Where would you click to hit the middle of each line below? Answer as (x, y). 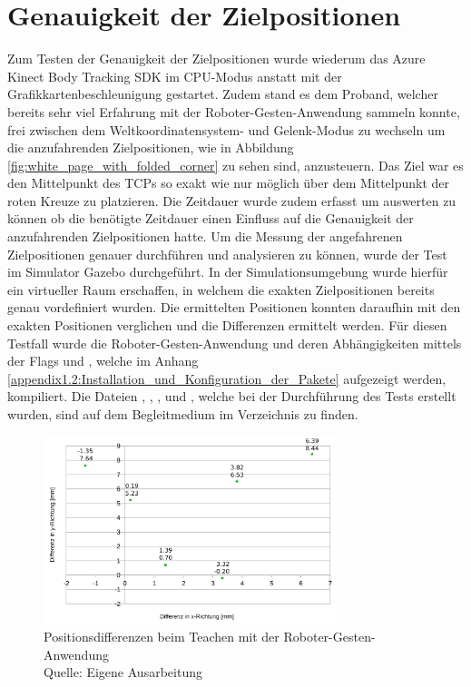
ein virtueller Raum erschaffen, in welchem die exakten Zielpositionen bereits (221, 289)
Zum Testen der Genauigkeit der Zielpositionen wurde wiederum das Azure (216, 59)
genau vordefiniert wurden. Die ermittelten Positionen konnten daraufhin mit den (234, 307)
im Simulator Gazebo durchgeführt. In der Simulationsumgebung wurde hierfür (228, 272)
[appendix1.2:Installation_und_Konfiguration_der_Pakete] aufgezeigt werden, (227, 378)
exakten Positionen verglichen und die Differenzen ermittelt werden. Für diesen (227, 325)
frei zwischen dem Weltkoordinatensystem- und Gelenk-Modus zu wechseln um (226, 129)
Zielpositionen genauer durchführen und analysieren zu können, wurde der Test (227, 254)
